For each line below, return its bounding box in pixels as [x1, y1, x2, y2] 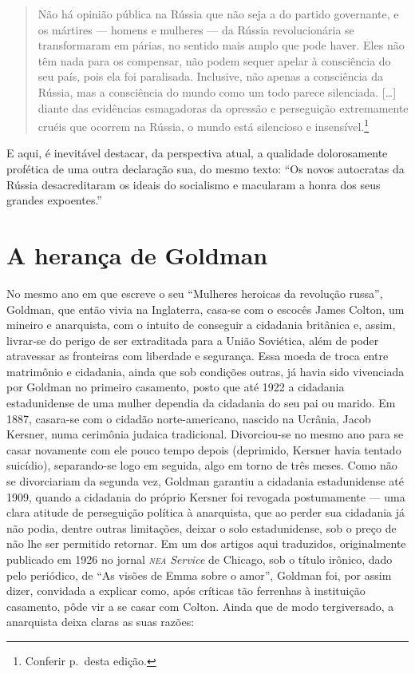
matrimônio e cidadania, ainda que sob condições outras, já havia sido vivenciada [6, 363, 405, 379]
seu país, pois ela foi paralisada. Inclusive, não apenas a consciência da [38, 68, 384, 85]
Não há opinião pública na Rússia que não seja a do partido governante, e [38, 6, 399, 22]
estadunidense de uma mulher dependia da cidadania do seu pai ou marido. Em [6, 394, 396, 411]
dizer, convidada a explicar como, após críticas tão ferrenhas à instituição [6, 582, 366, 599]
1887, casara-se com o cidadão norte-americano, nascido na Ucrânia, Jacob [6, 410, 371, 426]
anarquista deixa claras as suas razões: [6, 613, 195, 630]
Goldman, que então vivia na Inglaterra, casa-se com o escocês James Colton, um [6, 300, 405, 317]
